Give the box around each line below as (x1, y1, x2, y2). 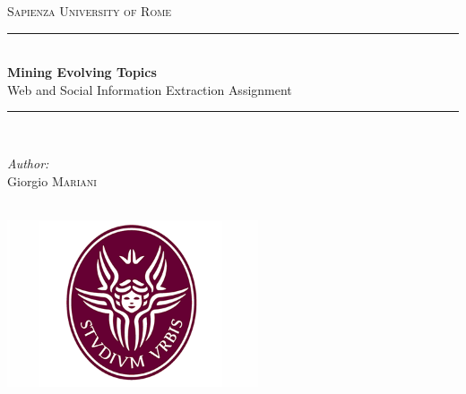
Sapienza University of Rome (7, 2, 172, 20)
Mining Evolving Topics (7, 63, 157, 81)
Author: (7, 153, 49, 172)
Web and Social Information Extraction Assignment (7, 80, 292, 98)
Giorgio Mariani (7, 171, 97, 190)
